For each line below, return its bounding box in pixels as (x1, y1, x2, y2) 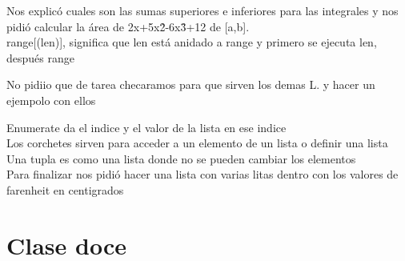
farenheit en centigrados (6, 181, 124, 198)
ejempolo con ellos (6, 91, 96, 108)
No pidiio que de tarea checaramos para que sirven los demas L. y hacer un (6, 76, 375, 93)
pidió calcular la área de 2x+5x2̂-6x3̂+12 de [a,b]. (6, 18, 250, 34)
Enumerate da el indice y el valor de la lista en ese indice (6, 118, 287, 135)
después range (6, 49, 74, 66)
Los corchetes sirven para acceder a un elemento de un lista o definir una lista (6, 135, 388, 151)
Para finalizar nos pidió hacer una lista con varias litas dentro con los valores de (6, 166, 399, 183)
